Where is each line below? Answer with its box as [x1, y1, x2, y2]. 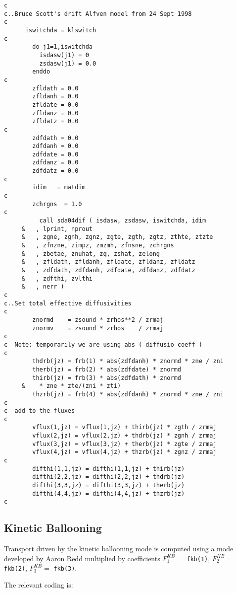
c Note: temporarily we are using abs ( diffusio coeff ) [4, 341, 202, 348]
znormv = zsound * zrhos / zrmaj [32, 324, 164, 332]
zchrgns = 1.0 [32, 200, 82, 208]
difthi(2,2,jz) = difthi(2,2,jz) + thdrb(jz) [32, 473, 185, 481]
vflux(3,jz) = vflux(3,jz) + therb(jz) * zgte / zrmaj [32, 440, 217, 447]
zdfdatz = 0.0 [32, 167, 79, 175]
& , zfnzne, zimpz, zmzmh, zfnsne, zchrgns [21, 242, 174, 249]
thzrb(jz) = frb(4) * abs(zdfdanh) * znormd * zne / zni [32, 390, 224, 398]
